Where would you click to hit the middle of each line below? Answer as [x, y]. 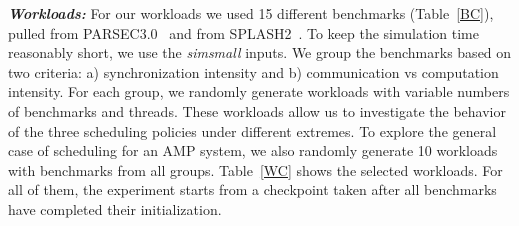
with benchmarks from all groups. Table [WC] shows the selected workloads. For [255, 169]
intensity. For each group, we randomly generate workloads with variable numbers [259, 91]
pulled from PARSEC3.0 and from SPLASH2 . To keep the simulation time [243, 32]
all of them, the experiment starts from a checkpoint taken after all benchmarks [252, 189]
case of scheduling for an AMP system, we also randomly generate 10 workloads [253, 150]
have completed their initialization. [115, 208]
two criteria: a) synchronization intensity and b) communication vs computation [253, 71]
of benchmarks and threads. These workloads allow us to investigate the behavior [257, 110]
